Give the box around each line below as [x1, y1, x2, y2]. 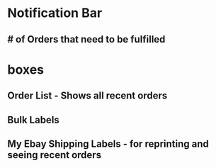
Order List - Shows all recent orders [7, 90, 168, 102]
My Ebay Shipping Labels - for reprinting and [7, 138, 209, 150]
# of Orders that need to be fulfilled [7, 33, 166, 45]
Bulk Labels [7, 113, 60, 125]
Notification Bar [7, 5, 103, 21]
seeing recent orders [7, 149, 101, 161]
